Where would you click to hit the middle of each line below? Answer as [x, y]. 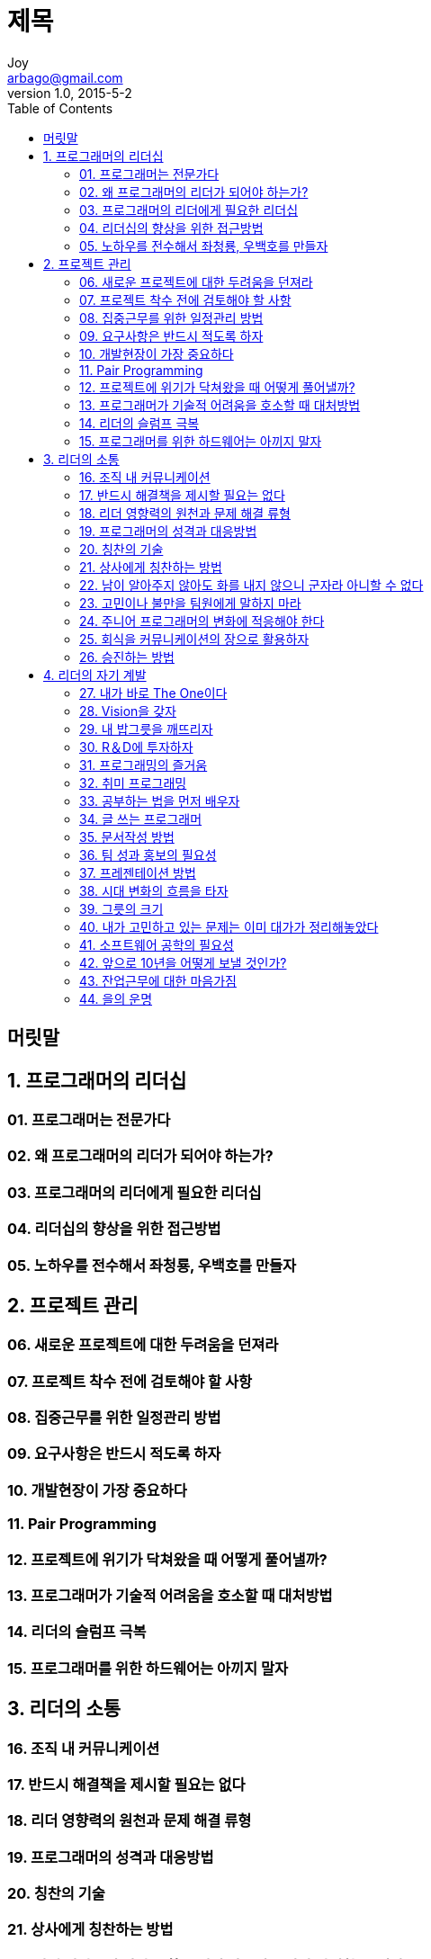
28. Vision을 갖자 [128, 711]
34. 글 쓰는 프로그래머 [141, 818]
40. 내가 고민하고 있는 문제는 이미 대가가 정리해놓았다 [229, 926]
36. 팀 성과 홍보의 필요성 [148, 854]
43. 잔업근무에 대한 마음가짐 [158, 980]
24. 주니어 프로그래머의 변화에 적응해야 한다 [202, 621]
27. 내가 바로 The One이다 [153, 693]
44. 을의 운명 [116, 998]
